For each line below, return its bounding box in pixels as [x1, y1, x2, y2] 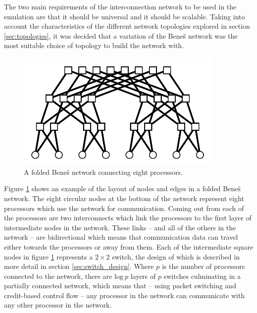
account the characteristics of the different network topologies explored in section [4, 21, 250, 31]
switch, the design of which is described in [112, 251, 240, 261]
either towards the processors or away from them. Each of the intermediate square [4, 241, 254, 252]
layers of [130, 270, 156, 281]
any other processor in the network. [4, 300, 112, 310]
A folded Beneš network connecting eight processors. [24, 166, 183, 177]
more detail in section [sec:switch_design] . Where [4, 261, 154, 271]
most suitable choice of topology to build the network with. [4, 40, 184, 51]
